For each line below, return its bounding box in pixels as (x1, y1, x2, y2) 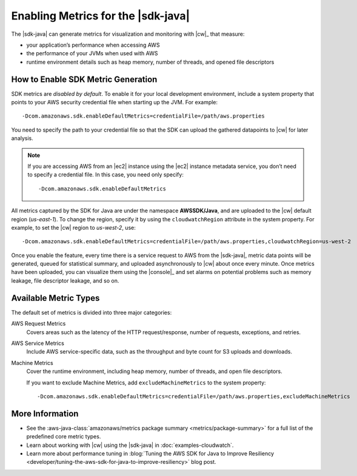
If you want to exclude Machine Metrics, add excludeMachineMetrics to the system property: (26, 379, 266, 386)
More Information (11, 408, 79, 418)
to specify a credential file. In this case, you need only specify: (27, 171, 184, 178)
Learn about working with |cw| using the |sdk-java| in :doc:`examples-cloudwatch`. (26, 441, 234, 449)
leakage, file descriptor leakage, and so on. (11, 277, 119, 284)
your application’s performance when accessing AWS (26, 41, 160, 49)
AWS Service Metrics (11, 340, 65, 347)
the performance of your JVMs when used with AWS (26, 50, 158, 57)
